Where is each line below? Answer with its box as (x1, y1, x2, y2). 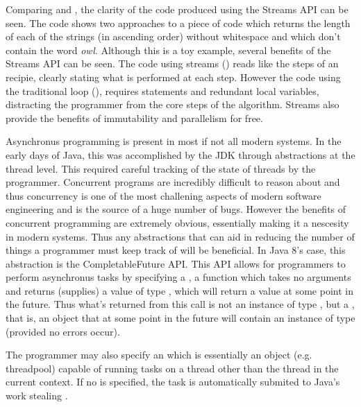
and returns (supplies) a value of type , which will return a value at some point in (6, 283, 353, 297)
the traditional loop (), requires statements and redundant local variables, (6, 83, 319, 98)
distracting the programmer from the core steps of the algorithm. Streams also (6, 97, 339, 112)
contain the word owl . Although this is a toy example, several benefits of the (6, 42, 331, 57)
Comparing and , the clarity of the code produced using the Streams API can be (6, 2, 349, 16)
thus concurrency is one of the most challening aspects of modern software (6, 188, 321, 202)
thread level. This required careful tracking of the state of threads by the (6, 161, 316, 175)
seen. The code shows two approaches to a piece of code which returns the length (6, 15, 351, 30)
